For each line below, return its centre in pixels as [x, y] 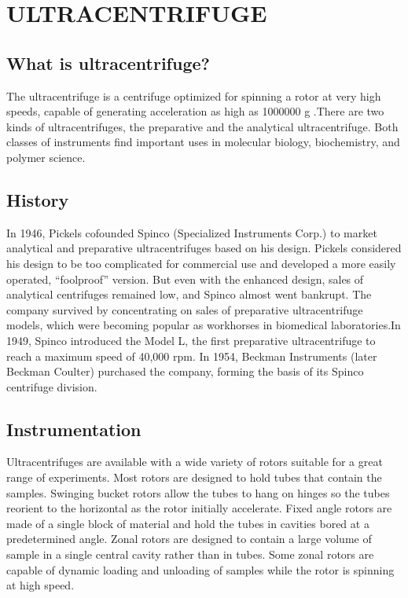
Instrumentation [74, 429]
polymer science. [46, 157]
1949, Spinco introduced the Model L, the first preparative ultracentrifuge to [191, 340]
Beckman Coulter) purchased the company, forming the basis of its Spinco [185, 371]
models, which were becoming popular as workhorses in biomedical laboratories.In [204, 325]
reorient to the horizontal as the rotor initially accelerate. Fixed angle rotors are [199, 508]
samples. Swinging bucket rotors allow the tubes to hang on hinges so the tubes [198, 492]
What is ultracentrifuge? [108, 62]
